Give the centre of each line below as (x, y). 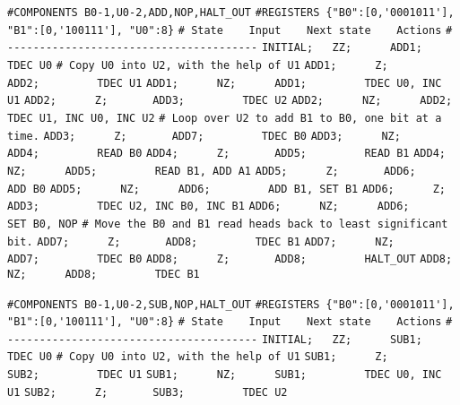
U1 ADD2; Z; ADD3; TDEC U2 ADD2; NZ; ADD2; (230, 101)
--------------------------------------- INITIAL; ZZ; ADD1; (215, 48)
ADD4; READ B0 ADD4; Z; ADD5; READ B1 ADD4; (226, 154)
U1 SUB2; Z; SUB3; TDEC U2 (148, 392)
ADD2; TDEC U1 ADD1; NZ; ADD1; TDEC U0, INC (225, 83)
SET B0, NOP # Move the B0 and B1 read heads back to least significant (228, 224)
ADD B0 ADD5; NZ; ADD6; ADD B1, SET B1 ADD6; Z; (226, 189)
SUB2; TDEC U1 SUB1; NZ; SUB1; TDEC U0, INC (225, 375)
